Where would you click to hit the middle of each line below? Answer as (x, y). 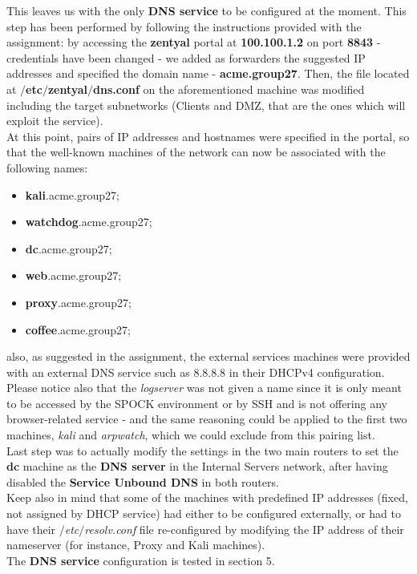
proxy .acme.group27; (78, 302)
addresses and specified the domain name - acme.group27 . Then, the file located (208, 73)
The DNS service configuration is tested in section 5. (141, 560)
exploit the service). (55, 121)
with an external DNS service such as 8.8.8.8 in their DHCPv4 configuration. (196, 372)
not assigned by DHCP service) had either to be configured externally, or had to (204, 513)
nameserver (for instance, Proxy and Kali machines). (136, 545)
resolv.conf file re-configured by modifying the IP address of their (244, 529)
